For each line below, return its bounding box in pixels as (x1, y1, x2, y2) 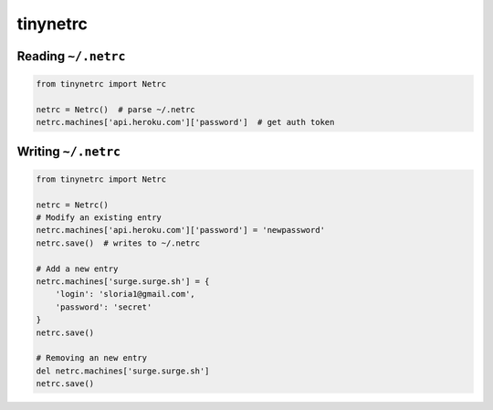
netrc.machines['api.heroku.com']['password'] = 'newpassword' (36, 225, 326, 236)
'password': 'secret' (55, 301, 152, 312)
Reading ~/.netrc (16, 48, 126, 64)
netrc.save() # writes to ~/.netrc (36, 237, 201, 248)
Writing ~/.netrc (16, 143, 121, 159)
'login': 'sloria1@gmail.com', (55, 289, 195, 300)
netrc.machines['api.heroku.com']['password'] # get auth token (36, 117, 335, 128)
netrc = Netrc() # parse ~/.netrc (36, 104, 195, 114)
